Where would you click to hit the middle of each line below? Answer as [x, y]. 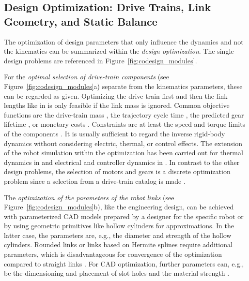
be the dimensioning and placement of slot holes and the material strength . [117, 273]
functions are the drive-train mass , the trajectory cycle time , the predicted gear [124, 114]
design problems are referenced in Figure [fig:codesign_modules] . [101, 60]
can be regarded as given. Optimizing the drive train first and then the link [116, 96]
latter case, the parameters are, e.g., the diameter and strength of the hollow [118, 235]
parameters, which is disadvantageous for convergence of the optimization [113, 254]
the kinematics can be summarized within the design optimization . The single [119, 51]
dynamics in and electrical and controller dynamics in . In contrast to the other [122, 162]
